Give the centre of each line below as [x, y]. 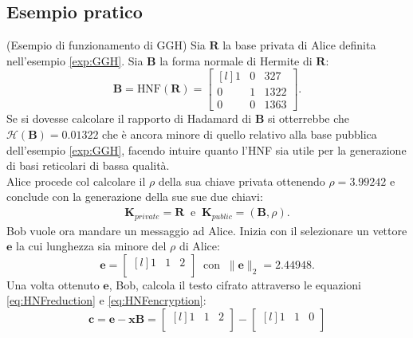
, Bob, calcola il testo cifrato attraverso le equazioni [235, 284]
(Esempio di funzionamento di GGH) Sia [106, 45]
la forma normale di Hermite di [236, 60]
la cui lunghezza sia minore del [91, 246]
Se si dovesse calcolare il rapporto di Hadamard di [129, 118]
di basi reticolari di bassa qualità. [88, 165]
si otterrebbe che [309, 118]
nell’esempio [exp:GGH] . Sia [75, 60]
